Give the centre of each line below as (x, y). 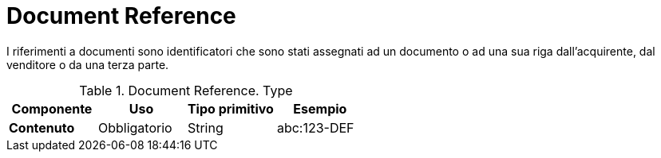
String (205, 127)
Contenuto (42, 127)
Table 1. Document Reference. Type (186, 90)
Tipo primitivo (230, 108)
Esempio (320, 108)
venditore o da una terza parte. (88, 64)
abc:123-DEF (315, 127)
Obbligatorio (135, 127)
